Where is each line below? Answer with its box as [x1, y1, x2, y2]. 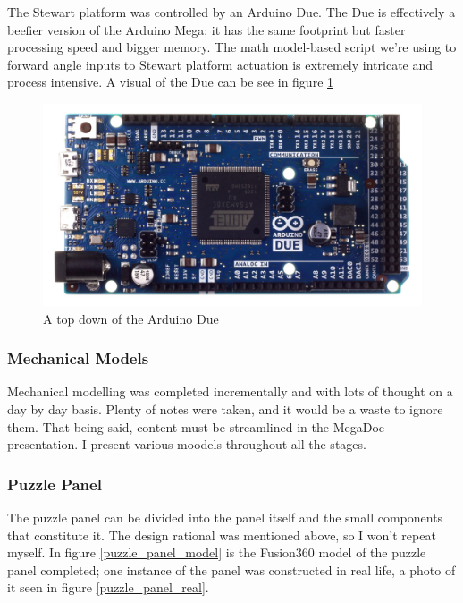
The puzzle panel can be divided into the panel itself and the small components [7, 508, 443, 527]
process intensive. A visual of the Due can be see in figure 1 [7, 72, 334, 91]
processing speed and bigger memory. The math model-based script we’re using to [7, 38, 457, 56]
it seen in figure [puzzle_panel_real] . [7, 578, 209, 597]
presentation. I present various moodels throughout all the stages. [7, 435, 366, 454]
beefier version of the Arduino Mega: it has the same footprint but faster [7, 20, 406, 38]
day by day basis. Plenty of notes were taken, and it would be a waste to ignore [7, 400, 443, 419]
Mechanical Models [7, 347, 149, 369]
